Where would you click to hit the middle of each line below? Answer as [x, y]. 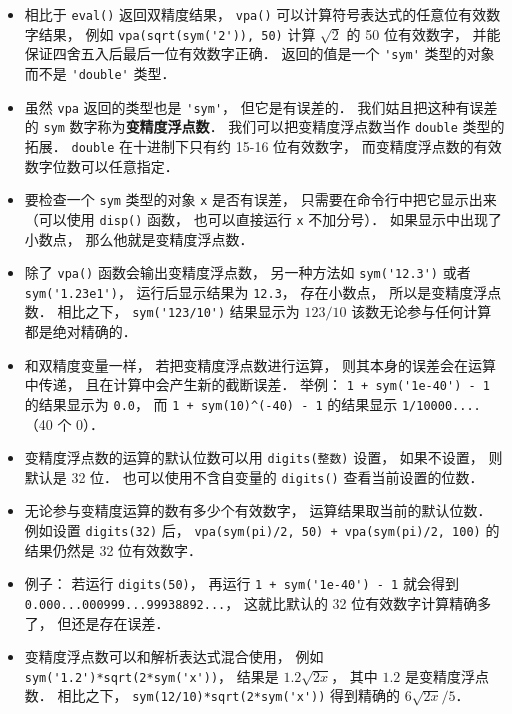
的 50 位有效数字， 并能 [423, 33]
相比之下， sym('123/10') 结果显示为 [178, 311]
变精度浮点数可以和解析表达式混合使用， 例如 [174, 656]
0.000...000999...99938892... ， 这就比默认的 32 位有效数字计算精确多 [258, 602]
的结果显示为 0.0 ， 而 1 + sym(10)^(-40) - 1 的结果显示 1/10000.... [252, 403]
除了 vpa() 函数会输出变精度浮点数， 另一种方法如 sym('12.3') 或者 [247, 272]
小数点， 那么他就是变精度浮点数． [139, 238]
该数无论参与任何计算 [421, 311]
